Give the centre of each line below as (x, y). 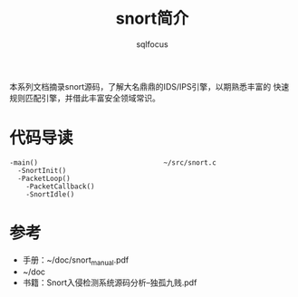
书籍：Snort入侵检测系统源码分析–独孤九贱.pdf (110, 283)
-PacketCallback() (60, 187)
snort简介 (152, 19)
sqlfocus (152, 44)
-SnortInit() (42, 170)
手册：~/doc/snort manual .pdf (76, 261)
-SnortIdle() (50, 194)
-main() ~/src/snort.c (113, 163)
